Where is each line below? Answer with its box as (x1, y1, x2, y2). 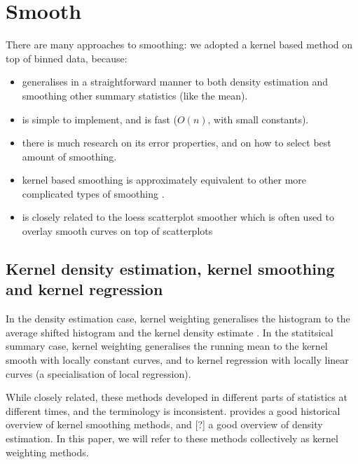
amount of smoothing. (22, 149, 117, 163)
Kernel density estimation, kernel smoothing (6, 258, 335, 280)
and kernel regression (6, 278, 163, 300)
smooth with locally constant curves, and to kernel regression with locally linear (6, 353, 349, 367)
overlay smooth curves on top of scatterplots (22, 224, 213, 238)
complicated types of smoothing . (22, 186, 165, 200)
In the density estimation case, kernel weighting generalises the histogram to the (6, 311, 350, 326)
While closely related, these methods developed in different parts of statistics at (6, 390, 347, 404)
